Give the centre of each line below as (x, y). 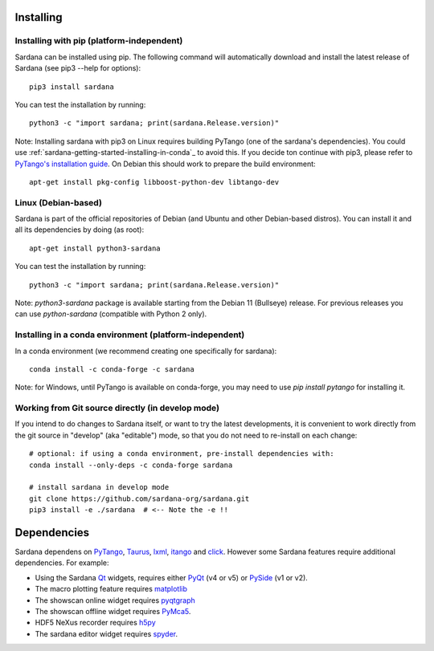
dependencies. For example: (62, 563)
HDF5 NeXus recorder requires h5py (95, 623)
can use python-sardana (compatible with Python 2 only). (111, 314)
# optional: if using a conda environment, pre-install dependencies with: (182, 454)
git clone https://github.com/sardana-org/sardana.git (139, 498)
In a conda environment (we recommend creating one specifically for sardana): (146, 351)
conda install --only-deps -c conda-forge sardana (131, 465)
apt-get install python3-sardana (95, 248)
